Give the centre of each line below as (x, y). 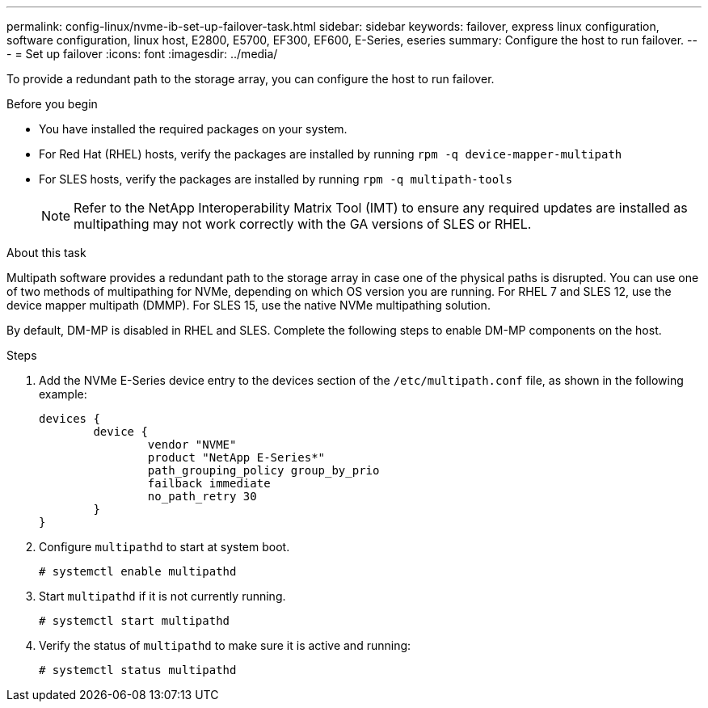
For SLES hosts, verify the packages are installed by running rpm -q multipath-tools (276, 179)
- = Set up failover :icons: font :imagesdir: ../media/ (142, 54)
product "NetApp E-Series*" (236, 457)
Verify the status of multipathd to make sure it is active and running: (225, 645)
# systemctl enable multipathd (138, 571)
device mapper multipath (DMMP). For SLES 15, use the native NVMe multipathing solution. (249, 305)
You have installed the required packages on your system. (193, 129)
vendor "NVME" (192, 445)
